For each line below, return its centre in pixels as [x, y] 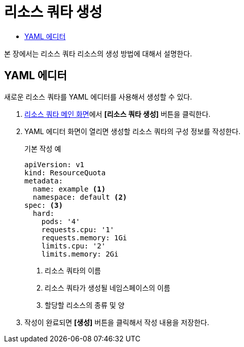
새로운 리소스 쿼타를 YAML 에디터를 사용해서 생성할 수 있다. [98, 97]
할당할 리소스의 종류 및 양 [85, 305]
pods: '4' [61, 221]
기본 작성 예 [43, 148]
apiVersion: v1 [55, 164]
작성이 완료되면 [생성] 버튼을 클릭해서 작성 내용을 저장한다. [117, 322]
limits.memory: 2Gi [80, 254]
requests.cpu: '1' [78, 229]
